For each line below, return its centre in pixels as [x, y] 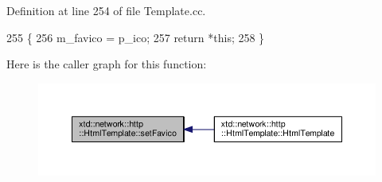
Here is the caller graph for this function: [107, 64]
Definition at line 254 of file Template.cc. [106, 10]
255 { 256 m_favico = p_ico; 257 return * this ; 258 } [136, 37]
